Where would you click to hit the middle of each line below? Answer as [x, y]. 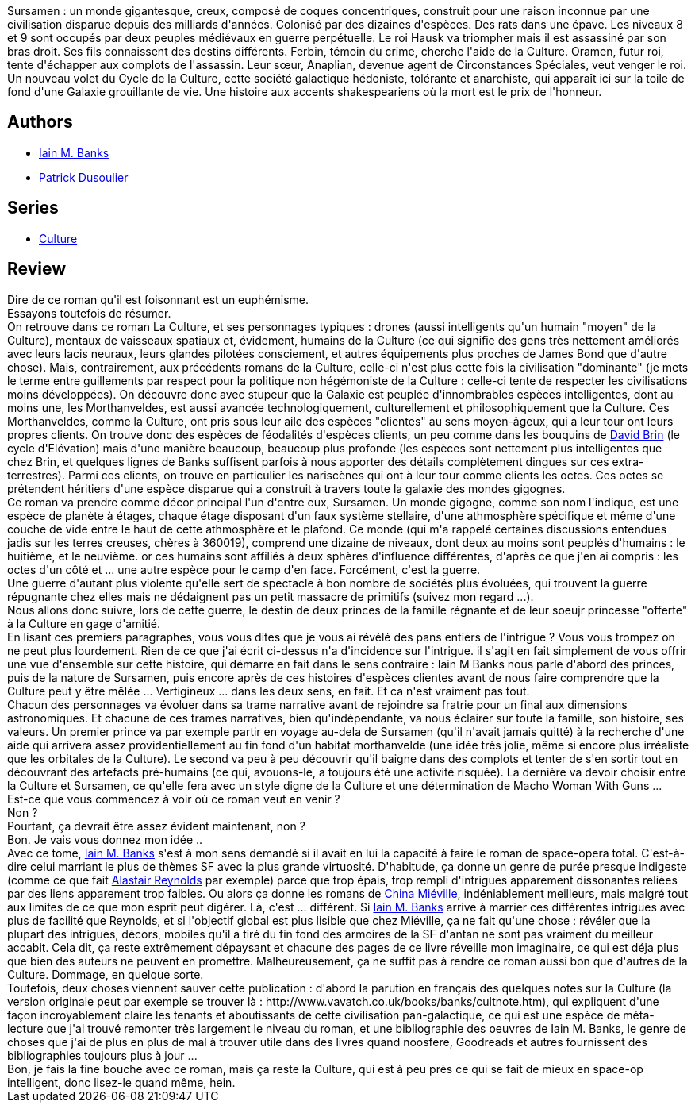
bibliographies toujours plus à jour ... [102, 1055]
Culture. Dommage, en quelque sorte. [106, 974]
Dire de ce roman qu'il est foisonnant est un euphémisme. [158, 299]
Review [37, 269]
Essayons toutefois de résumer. [89, 313]
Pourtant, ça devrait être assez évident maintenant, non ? [156, 826]
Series [33, 208]
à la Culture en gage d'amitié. [84, 623]
